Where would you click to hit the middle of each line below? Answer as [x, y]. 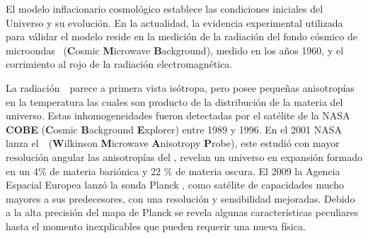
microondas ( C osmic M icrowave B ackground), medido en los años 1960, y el [175, 50]
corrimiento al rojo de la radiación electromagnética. [119, 64]
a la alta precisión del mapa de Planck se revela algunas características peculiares [182, 212]
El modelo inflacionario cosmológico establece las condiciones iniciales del [165, 8]
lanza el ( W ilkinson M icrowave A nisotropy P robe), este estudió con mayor [173, 143]
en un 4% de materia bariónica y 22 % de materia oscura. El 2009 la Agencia [173, 171]
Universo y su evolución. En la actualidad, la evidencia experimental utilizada [174, 22]
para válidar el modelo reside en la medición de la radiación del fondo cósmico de [182, 36]
